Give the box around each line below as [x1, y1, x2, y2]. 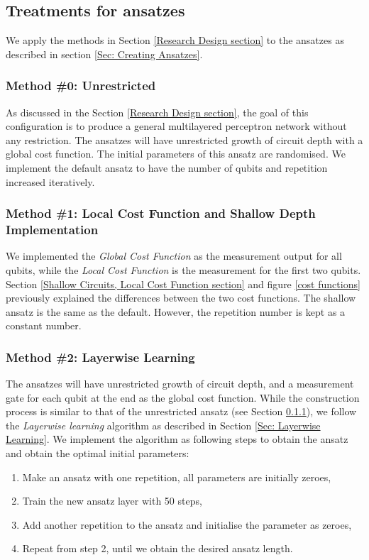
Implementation [6, 221, 99, 238]
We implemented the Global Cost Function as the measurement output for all [6, 248, 342, 263]
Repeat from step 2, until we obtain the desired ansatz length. [22, 541, 293, 556]
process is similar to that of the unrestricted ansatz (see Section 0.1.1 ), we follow [6, 404, 357, 419]
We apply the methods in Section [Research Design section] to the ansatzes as [6, 33, 344, 48]
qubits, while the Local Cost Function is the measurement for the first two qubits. [6, 262, 361, 277]
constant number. [6, 318, 82, 333]
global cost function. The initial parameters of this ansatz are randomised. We [6, 146, 346, 161]
